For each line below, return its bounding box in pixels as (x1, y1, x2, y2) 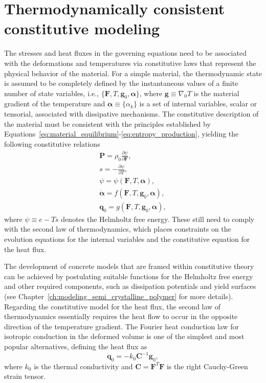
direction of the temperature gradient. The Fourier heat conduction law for (4, 321, 239, 331)
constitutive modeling (4, 18, 160, 39)
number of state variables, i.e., (4, 87, 99, 98)
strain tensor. (4, 371, 46, 381)
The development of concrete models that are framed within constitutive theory (4, 261, 254, 272)
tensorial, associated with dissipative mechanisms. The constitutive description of (4, 108, 259, 119)
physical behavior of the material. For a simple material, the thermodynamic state (4, 67, 262, 78)
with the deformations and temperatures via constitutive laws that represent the (4, 57, 256, 68)
